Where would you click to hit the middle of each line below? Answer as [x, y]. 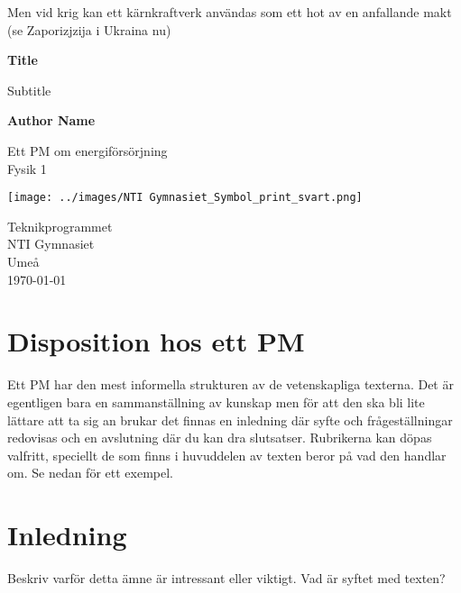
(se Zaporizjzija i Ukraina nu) [89, 29]
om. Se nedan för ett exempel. [90, 473]
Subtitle [29, 90]
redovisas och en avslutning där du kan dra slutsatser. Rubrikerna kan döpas [220, 438]
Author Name [51, 120]
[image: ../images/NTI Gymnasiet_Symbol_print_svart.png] [185, 198]
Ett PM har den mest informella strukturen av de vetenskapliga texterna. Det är [230, 384]
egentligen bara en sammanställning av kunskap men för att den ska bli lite [216, 401]
